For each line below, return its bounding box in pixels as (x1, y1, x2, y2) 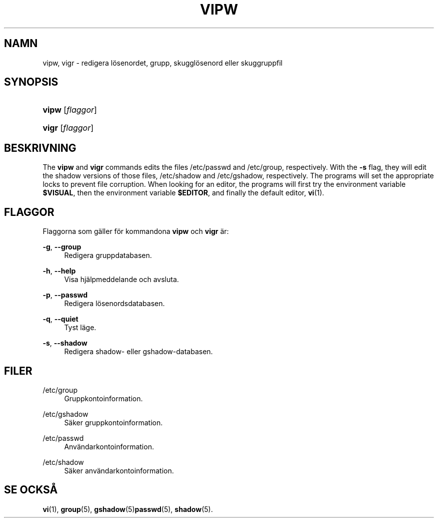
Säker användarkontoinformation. (64, 466, 174, 475)
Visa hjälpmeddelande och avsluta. (64, 275, 179, 284)
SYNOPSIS (4, 76, 58, 89)
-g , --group (42, 242, 81, 251)
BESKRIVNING (4, 141, 76, 154)
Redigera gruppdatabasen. (64, 251, 152, 260)
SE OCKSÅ (4, 483, 58, 496)
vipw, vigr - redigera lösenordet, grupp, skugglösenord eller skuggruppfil (42, 58, 282, 67)
